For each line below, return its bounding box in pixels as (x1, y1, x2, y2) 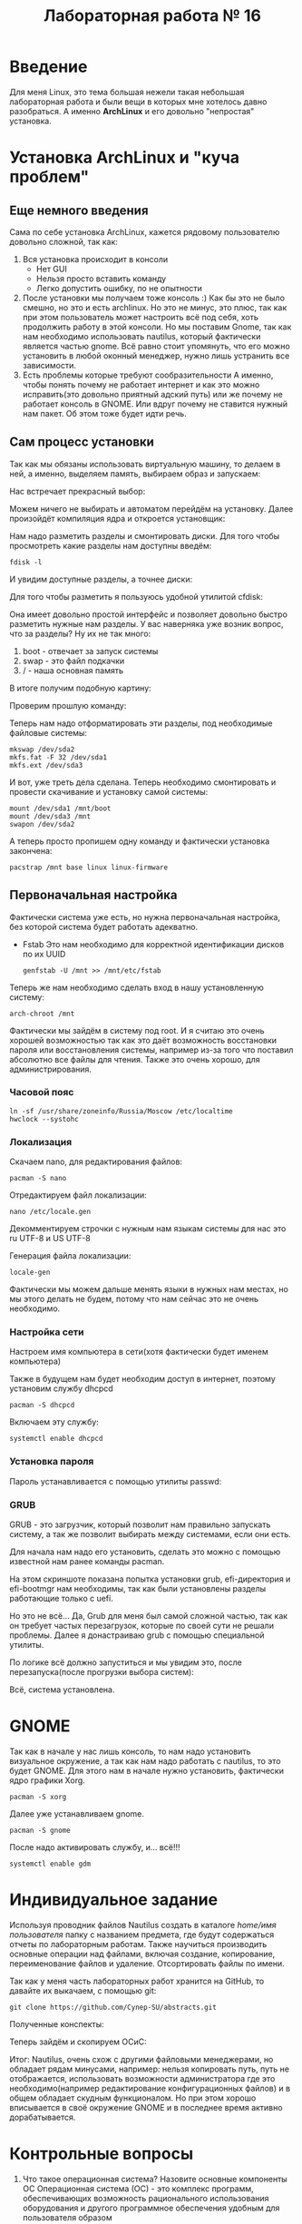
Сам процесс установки (9, 435, 154, 450)
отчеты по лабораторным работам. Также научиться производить (9, 1938, 268, 1949)
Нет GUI (35, 263, 68, 274)
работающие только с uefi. (9, 1593, 113, 1604)
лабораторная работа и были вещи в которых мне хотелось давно (9, 96, 268, 107)
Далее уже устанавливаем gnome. (9, 1808, 145, 1819)
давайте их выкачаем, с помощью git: (9, 1984, 157, 1996)
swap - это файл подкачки (22, 655, 125, 666)
